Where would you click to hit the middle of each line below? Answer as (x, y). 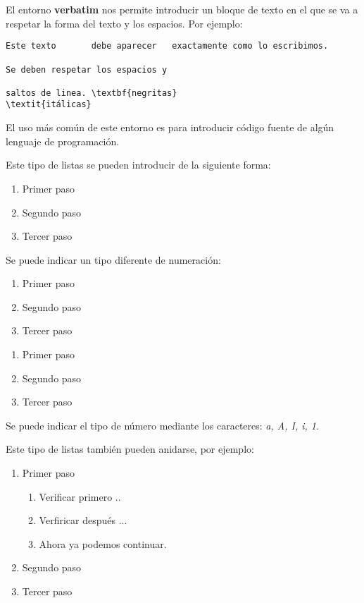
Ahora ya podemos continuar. (103, 543)
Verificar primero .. (80, 496)
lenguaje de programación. (63, 141)
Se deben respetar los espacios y (87, 69)
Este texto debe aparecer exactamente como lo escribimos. (167, 46)
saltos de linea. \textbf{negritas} (92, 93)
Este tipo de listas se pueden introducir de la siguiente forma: (138, 165)
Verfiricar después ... (83, 520)
